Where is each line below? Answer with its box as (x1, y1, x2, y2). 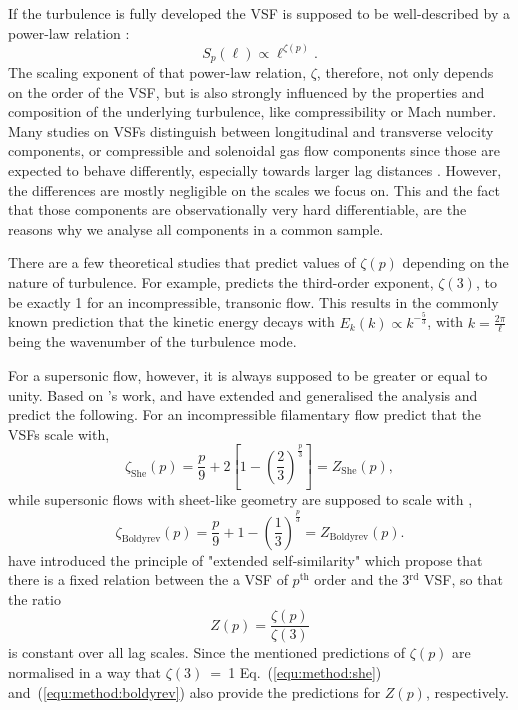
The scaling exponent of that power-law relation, (8, 62, 307, 83)
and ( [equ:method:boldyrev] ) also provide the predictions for (8, 681, 381, 702)
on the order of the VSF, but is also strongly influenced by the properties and (8, 81, 485, 102)
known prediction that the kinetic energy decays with (8, 311, 335, 332)
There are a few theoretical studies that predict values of (8, 252, 356, 273)
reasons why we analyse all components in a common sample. (8, 218, 384, 239)
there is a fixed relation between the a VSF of (8, 569, 288, 590)
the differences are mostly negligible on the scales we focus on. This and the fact (8, 179, 501, 200)
